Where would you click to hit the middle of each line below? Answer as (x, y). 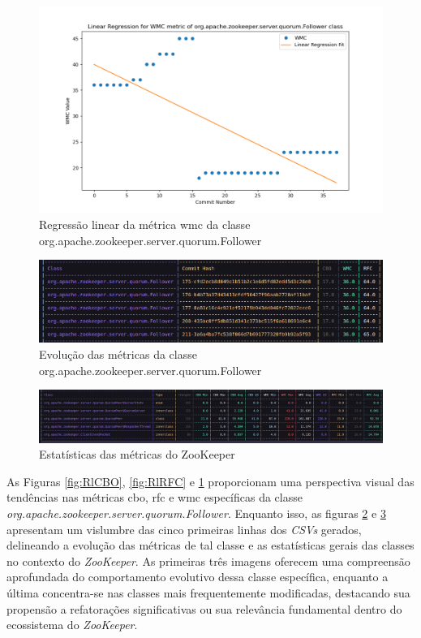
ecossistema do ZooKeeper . (72, 625)
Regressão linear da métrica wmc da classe (145, 224)
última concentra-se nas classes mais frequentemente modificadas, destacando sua (208, 592)
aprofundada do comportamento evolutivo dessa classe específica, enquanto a (198, 577)
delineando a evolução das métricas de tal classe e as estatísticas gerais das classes (210, 545)
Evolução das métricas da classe (118, 354)
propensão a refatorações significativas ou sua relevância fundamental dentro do (204, 608)
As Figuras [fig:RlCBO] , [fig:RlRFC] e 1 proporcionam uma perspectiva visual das (210, 481)
